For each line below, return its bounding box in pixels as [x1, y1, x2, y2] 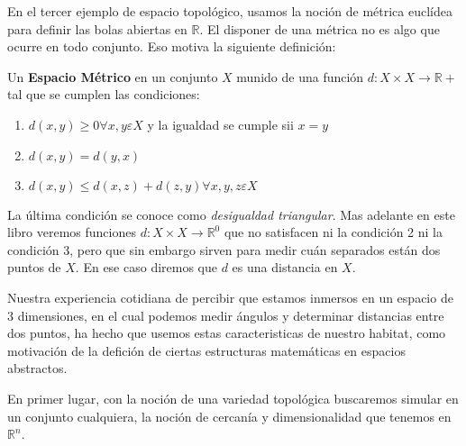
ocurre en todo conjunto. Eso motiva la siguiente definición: [7, 37, 336, 56]
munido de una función [236, 67, 364, 86]
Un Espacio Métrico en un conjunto [7, 67, 218, 86]
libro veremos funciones [7, 223, 136, 241]
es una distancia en [232, 258, 338, 277]
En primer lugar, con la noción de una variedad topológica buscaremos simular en [7, 388, 459, 407]
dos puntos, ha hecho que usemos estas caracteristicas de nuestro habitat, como [7, 323, 446, 342]
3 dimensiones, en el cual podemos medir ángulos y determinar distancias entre [7, 305, 444, 324]
